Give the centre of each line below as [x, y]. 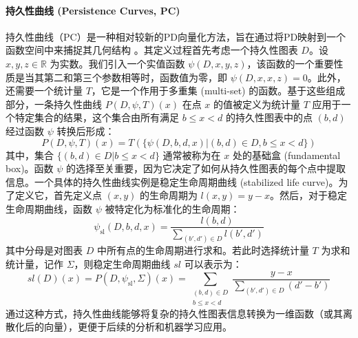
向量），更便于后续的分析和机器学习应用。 [138, 327]
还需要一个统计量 [44, 91]
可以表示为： [213, 264]
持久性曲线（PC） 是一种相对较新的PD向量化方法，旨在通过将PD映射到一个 [176, 36]
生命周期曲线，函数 [49, 208]
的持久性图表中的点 [269, 117]
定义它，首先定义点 [58, 195]
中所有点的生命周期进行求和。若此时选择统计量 [203, 250]
